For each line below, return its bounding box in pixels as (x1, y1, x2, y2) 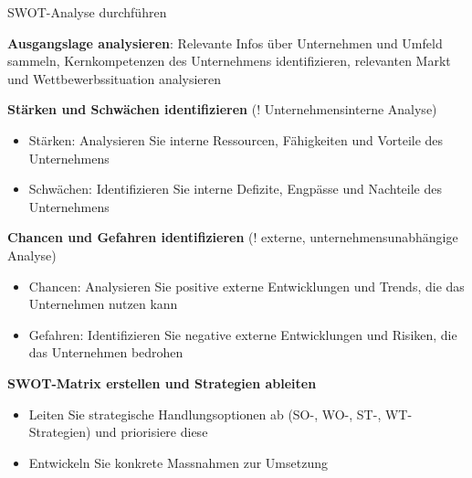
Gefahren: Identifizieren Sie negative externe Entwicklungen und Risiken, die (28, 324, 457, 344)
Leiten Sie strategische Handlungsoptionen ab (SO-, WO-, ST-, (28, 404, 382, 423)
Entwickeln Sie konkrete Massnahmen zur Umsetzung (28, 452, 328, 472)
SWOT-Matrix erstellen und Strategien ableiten (7, 373, 317, 392)
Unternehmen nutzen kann (28, 294, 178, 313)
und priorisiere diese (95, 422, 208, 441)
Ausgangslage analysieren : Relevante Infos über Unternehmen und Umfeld (7, 33, 443, 52)
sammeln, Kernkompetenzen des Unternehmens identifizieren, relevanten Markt (7, 51, 451, 70)
